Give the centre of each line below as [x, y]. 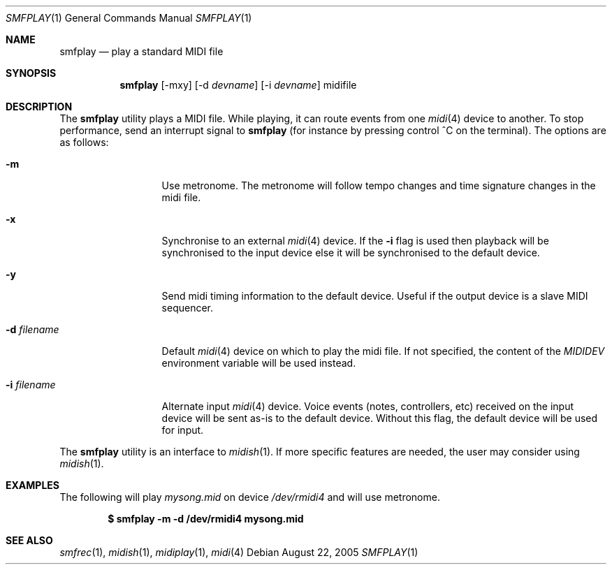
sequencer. [188, 308]
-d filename [32, 329]
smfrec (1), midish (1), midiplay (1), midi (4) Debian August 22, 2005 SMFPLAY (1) [239, 552]
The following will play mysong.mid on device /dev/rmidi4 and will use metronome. [250, 497]
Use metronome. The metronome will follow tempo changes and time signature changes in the [379, 185]
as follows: [84, 142]
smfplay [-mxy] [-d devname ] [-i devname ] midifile [238, 85]
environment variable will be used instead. [259, 363]
